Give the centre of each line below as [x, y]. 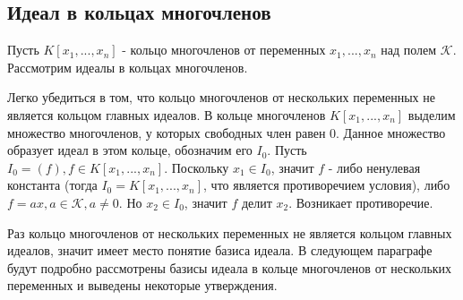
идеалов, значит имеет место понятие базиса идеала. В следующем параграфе [220, 250]
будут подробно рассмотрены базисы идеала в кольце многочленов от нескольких [230, 267]
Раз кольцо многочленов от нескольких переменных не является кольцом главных [230, 232]
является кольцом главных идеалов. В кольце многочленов [167, 114]
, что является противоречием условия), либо [327, 185]
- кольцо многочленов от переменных [224, 50]
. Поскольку [197, 167]
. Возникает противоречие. [361, 202]
